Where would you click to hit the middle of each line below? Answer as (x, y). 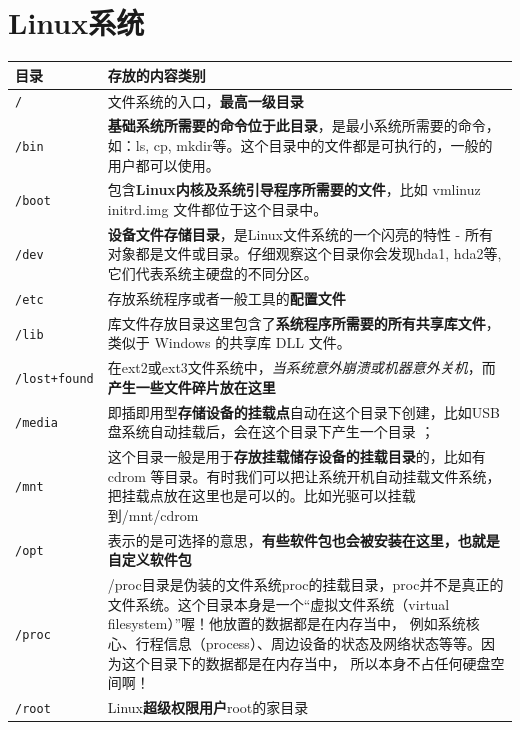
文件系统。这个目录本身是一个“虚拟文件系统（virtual (278, 603)
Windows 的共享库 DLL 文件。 (252, 342)
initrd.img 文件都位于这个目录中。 (217, 209)
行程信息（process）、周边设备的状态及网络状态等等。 (308, 642)
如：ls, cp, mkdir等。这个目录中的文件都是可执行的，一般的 (300, 144)
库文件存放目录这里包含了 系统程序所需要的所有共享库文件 (296, 322)
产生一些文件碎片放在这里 (191, 386)
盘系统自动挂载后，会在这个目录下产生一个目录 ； (271, 431)
